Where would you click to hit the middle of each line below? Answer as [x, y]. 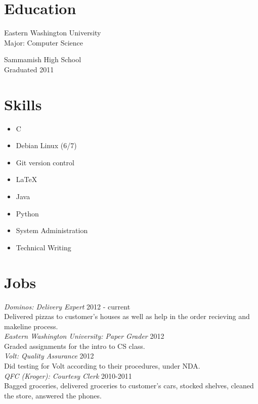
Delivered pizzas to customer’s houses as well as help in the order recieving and [127, 316]
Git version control [45, 162]
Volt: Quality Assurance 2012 [49, 356]
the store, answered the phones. [53, 395]
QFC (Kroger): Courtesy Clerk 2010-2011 [68, 375]
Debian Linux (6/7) [46, 145]
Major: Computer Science [44, 42]
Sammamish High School [43, 59]
